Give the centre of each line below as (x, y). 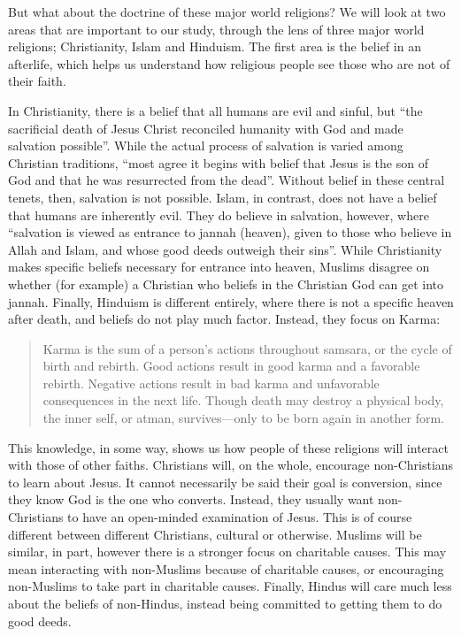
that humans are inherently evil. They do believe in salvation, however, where (219, 215)
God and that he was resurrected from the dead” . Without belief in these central (227, 180)
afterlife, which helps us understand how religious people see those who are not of (229, 63)
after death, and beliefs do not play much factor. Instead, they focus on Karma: (224, 319)
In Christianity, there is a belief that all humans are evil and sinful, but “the (215, 110)
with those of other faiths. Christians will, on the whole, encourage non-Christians (231, 465)
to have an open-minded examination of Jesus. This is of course (240, 517)
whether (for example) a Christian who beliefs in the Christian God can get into (226, 284)
